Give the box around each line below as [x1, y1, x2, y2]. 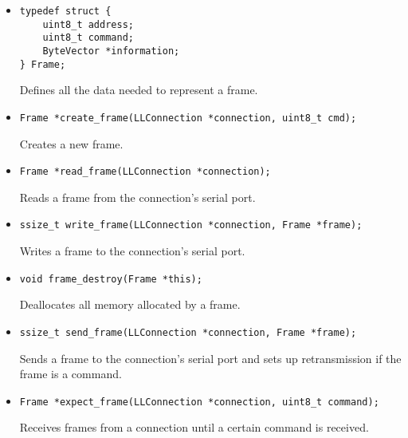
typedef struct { [19, 6, 112, 17]
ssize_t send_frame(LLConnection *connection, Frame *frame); [19, 326, 357, 338]
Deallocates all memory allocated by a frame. [19, 296, 241, 313]
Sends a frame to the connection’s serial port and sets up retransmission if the [19, 349, 402, 366]
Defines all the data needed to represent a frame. [19, 81, 258, 98]
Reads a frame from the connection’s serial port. [19, 188, 256, 205]
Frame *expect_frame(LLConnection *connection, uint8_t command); [19, 396, 379, 408]
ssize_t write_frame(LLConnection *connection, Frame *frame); [19, 219, 363, 231]
